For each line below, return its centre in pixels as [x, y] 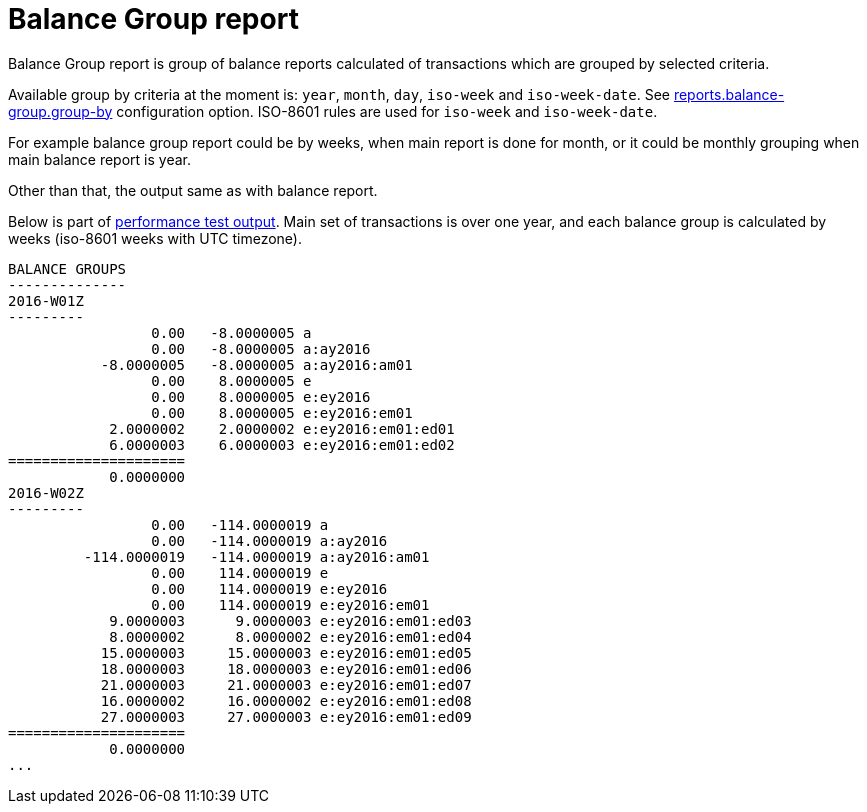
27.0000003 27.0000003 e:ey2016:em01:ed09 [286, 716]
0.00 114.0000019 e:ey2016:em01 [290, 604]
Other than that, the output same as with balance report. [193, 190]
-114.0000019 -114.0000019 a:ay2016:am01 [256, 556]
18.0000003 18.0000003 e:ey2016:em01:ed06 [286, 668]
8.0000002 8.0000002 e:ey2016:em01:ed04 [290, 636]
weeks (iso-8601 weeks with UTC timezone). [155, 238]
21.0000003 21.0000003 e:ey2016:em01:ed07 [286, 684]
